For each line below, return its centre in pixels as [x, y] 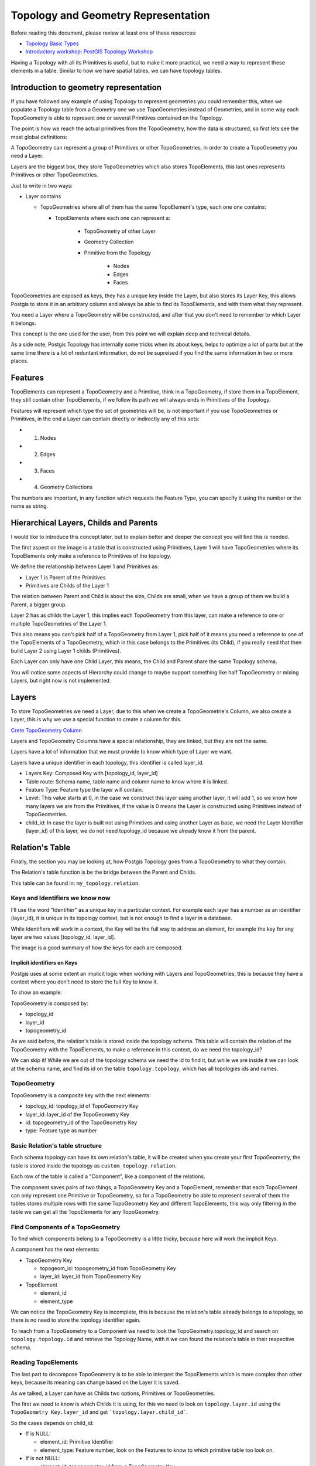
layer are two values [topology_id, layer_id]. [63, 937]
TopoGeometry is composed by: [50, 1003]
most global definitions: [39, 137]
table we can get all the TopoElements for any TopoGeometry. [85, 1212]
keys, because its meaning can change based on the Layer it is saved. [95, 1382]
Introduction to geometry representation [86, 87]
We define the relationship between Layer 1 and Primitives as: [85, 566]
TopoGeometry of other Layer [120, 231]
